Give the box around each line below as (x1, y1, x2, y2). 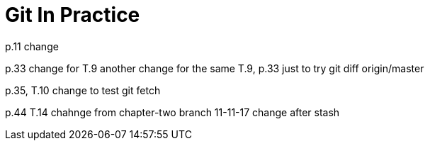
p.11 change (5, 40, 59, 52)
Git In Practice (5, 3, 140, 27)
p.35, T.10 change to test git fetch (5, 84, 161, 96)
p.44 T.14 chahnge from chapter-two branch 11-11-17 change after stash (5, 106, 340, 118)
